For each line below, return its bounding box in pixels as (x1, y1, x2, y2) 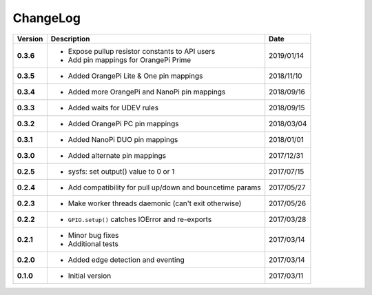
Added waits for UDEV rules (68, 103, 158, 112)
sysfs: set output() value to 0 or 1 (68, 166, 175, 176)
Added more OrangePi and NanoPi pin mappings (68, 87, 226, 96)
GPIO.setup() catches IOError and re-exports (68, 214, 212, 224)
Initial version (68, 271, 112, 281)
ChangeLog (12, 10, 81, 26)
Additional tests (68, 238, 118, 248)
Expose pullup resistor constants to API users (68, 46, 216, 56)
